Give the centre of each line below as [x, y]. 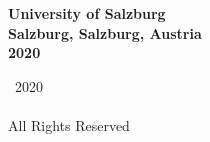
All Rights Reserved [69, 125]
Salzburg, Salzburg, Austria [105, 32]
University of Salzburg [87, 13]
